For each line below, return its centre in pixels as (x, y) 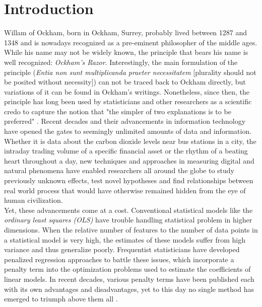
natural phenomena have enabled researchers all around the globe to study (119, 170)
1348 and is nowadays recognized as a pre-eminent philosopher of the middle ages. (131, 42)
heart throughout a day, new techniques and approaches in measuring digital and (129, 160)
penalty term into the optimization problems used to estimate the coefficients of (127, 269)
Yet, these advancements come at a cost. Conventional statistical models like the (128, 210)
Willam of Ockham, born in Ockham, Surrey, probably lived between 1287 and (126, 32)
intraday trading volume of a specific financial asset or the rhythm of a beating (126, 151)
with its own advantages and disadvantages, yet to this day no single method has (129, 289)
